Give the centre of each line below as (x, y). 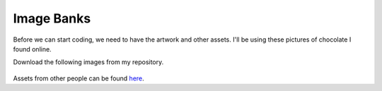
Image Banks (52, 18)
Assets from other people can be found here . (79, 78)
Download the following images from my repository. (88, 62)
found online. (33, 49)
